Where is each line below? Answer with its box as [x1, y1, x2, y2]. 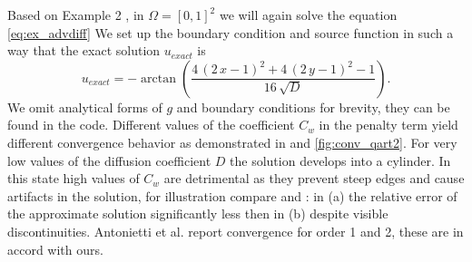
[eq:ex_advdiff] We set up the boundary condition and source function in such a [7, 23, 454, 42]
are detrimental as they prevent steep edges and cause [163, 169, 465, 188]
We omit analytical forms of [7, 97, 162, 116]
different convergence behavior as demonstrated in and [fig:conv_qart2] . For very [7, 132, 457, 151]
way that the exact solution [7, 41, 161, 60]
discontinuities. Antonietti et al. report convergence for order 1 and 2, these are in [7, 221, 464, 240]
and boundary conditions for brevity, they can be [176, 97, 450, 116]
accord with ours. [7, 239, 103, 258]
